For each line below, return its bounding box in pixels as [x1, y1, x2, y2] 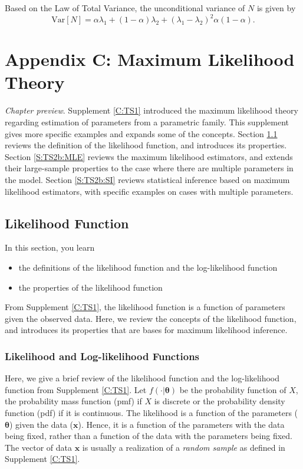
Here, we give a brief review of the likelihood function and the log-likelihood [5, 372, 280, 384]
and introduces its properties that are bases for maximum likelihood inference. [5, 324, 288, 336]
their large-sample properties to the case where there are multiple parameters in [5, 162, 294, 174]
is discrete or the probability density [154, 395, 285, 407]
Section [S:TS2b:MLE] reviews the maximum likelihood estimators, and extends [5, 150, 293, 162]
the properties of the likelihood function [18, 281, 163, 293]
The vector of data [5, 441, 72, 453]
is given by [256, 2, 296, 14]
